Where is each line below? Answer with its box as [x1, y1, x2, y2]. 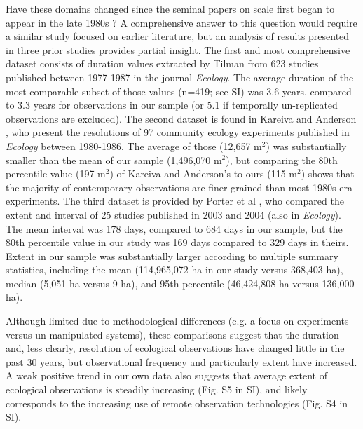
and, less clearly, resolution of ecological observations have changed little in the [6, 341, 345, 355]
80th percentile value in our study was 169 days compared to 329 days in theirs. [6, 235, 349, 250]
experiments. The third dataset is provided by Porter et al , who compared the [6, 193, 344, 208]
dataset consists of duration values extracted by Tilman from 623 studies [6, 56, 319, 71]
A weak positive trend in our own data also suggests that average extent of [6, 368, 327, 383]
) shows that [301, 166, 355, 181]
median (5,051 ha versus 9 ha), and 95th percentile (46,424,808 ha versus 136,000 [6, 275, 355, 290]
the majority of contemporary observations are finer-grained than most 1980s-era [6, 179, 352, 194]
